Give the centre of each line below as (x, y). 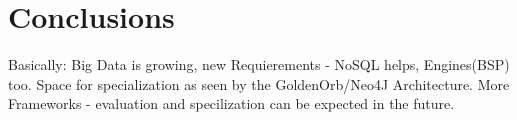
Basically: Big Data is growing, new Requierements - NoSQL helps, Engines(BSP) (259, 64)
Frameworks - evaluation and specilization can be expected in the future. (231, 103)
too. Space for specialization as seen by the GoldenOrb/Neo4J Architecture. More (259, 83)
